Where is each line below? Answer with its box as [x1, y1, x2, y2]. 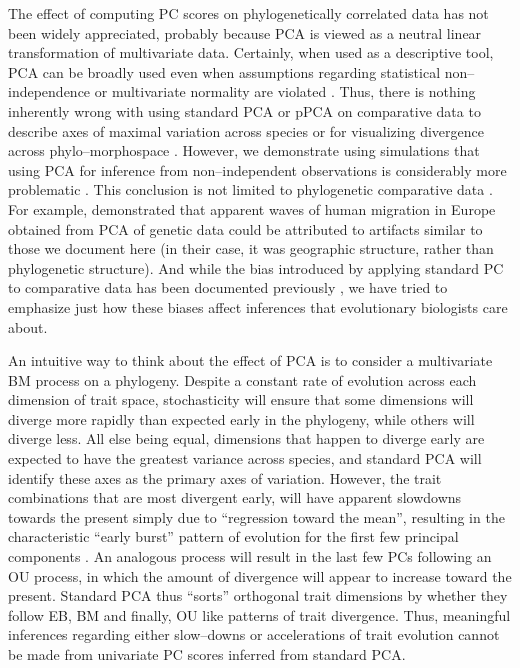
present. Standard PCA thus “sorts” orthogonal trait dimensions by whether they [8, 585, 508, 606]
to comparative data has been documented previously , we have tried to [8, 277, 448, 298]
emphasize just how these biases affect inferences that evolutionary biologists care [8, 296, 508, 317]
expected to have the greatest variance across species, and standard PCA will [8, 448, 482, 469]
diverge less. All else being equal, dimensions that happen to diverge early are [8, 428, 485, 449]
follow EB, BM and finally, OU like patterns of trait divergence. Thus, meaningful [8, 604, 511, 625]
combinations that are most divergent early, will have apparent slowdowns [8, 487, 462, 508]
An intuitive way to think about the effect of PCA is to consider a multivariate [8, 350, 493, 371]
